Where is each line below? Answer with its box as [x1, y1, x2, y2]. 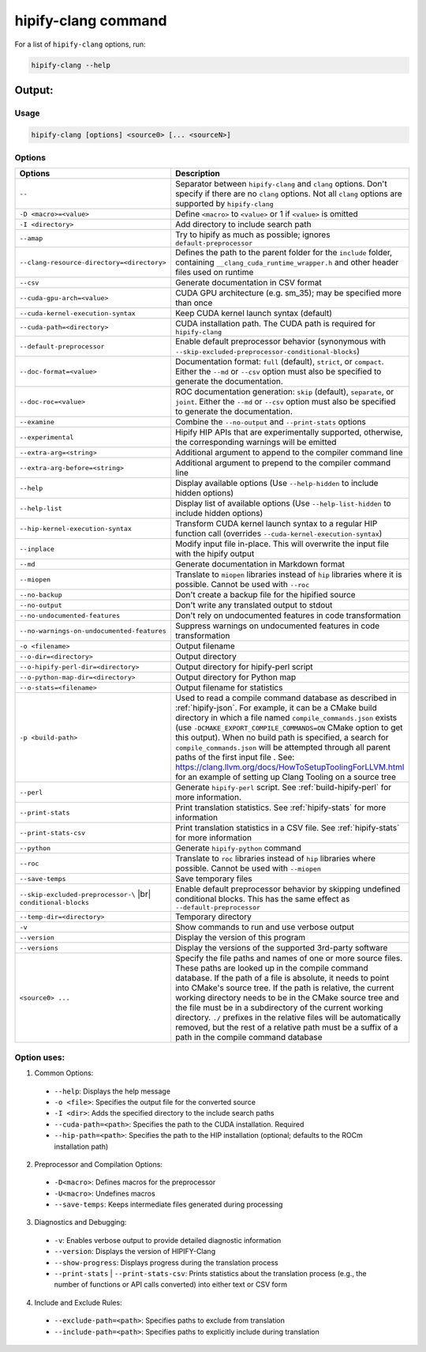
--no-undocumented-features [19, 611, 121, 620]
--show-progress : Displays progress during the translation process [54, 1257, 279, 1267]
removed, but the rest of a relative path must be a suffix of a [174, 1022, 398, 1033]
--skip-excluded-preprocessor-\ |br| [19, 889, 151, 900]
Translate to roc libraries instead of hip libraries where [174, 853, 376, 864]
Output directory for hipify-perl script [174, 661, 313, 672]
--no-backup [19, 590, 62, 599]
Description [174, 168, 221, 179]
